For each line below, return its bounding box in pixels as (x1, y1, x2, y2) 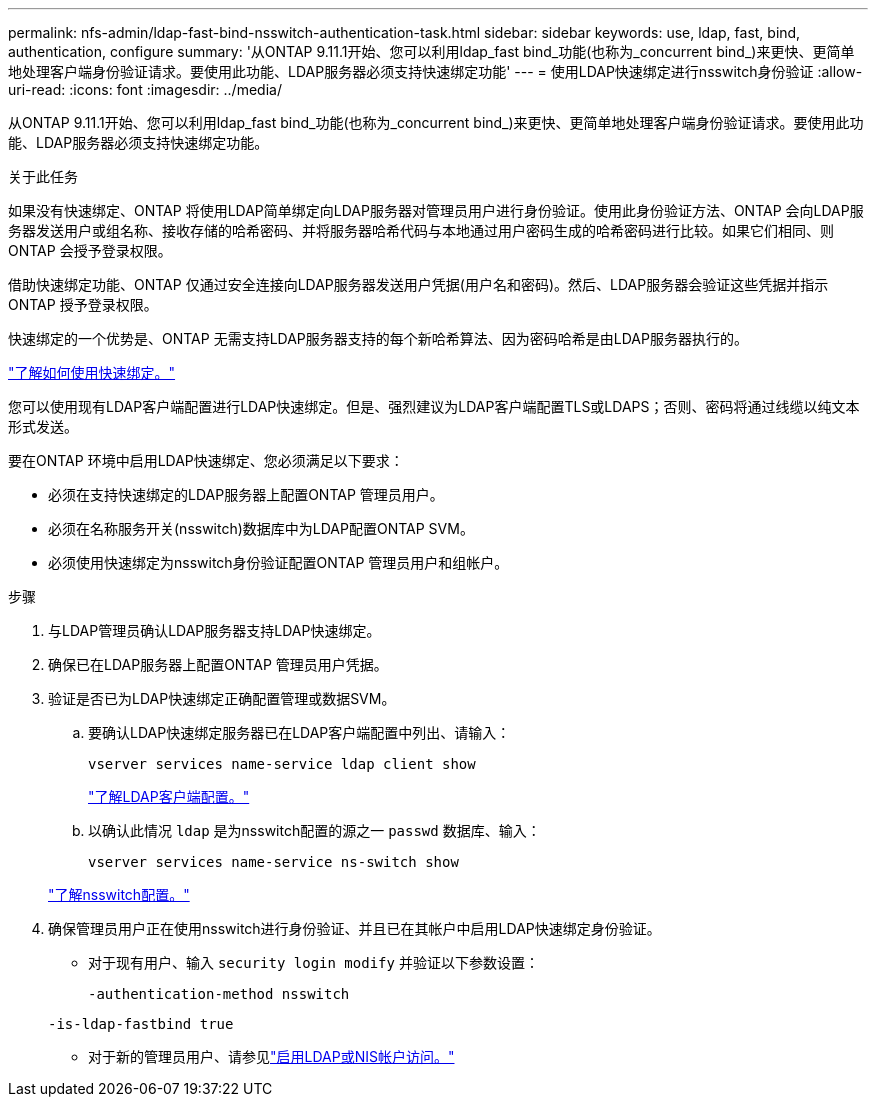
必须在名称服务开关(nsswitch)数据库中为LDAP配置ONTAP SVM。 (48, 520, 474, 537)
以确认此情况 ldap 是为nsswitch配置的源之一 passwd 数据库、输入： (88, 822, 541, 839)
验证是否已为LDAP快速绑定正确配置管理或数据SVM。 (48, 690, 396, 707)
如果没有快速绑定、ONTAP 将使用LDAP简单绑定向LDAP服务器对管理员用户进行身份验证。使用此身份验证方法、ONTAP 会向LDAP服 (8, 202, 864, 219)
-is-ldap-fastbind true (48, 1016, 234, 1032)
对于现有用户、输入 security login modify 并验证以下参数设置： (88, 954, 539, 971)
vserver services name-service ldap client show (88, 756, 476, 772)
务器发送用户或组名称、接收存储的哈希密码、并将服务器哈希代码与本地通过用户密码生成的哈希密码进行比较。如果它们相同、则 (8, 222, 834, 239)
